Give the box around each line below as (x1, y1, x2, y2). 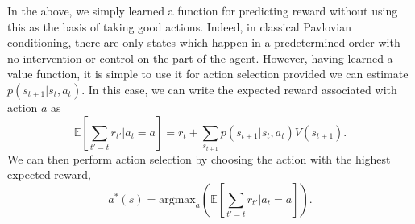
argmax (159, 193, 196, 205)
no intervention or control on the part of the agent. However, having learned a (7, 49, 393, 66)
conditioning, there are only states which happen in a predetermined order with (7, 34, 400, 51)
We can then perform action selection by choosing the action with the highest (7, 150, 391, 167)
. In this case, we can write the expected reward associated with (81, 81, 397, 97)
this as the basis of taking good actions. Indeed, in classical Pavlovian (7, 18, 351, 35)
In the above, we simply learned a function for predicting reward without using (7, 2, 398, 19)
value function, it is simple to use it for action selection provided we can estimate (7, 65, 409, 82)
